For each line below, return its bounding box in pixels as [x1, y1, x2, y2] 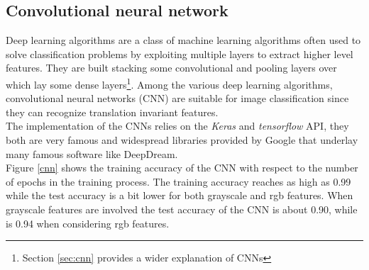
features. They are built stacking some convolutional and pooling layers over [6, 60, 337, 75]
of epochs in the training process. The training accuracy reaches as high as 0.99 [6, 174, 351, 189]
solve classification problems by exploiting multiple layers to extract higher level [6, 46, 353, 61]
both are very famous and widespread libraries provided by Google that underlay [6, 133, 358, 147]
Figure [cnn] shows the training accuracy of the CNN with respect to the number [6, 160, 358, 175]
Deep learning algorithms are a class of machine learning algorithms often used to [6, 33, 361, 47]
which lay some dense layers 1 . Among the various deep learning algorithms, [6, 74, 333, 91]
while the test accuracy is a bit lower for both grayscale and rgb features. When [6, 188, 353, 203]
